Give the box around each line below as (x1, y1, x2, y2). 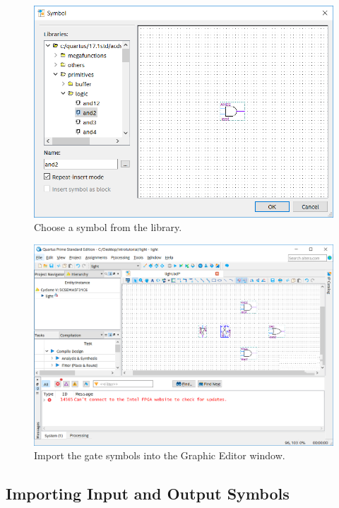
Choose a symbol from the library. (34, 220, 182, 235)
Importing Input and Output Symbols (6, 483, 290, 504)
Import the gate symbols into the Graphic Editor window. (34, 448, 285, 463)
